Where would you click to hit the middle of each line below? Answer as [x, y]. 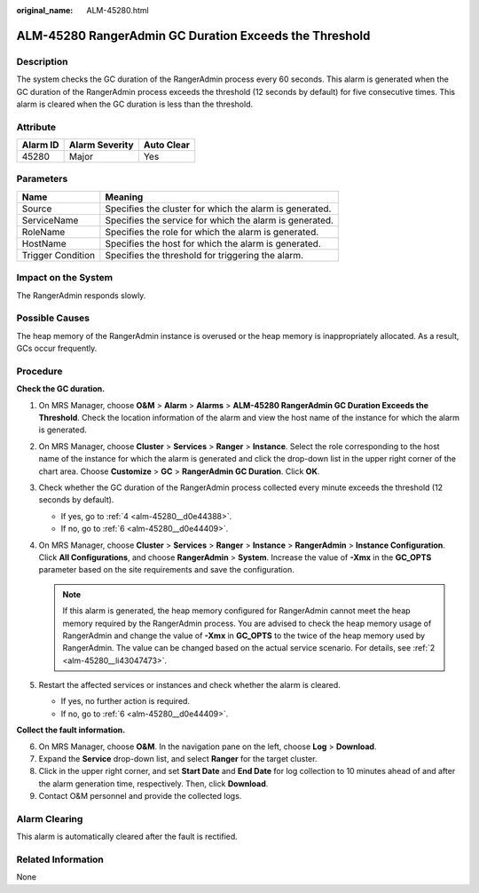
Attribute [36, 127]
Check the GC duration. [61, 389]
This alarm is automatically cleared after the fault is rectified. [127, 837]
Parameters [42, 179]
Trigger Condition [59, 255]
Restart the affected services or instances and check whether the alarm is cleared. [189, 685]
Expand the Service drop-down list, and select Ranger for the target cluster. [178, 759]
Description [42, 61]
